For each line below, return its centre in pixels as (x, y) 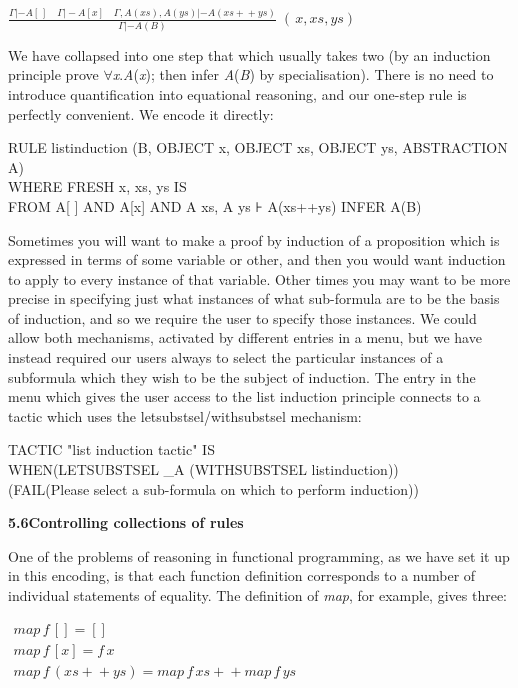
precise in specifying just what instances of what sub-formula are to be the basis (254, 298)
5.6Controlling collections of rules (126, 522)
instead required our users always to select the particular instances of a (226, 357)
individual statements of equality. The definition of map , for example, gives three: (258, 595)
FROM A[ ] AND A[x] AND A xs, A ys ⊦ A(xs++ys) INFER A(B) (215, 205)
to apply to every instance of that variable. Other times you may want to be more (259, 278)
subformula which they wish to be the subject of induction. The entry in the (242, 376)
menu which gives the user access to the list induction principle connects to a (244, 396)
